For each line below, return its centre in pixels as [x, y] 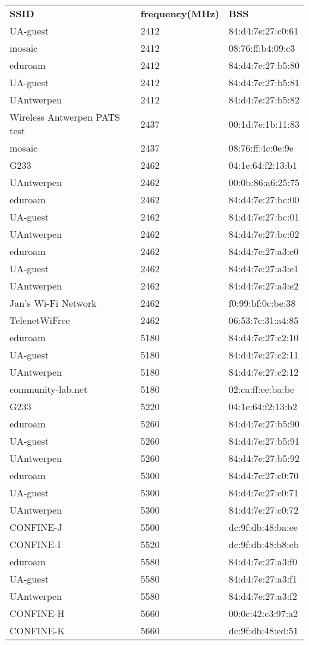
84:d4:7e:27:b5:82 [264, 100]
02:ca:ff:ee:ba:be [261, 389]
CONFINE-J [36, 527]
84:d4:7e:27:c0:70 [264, 475]
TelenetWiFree [40, 320]
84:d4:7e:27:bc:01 [264, 217]
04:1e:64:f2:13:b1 [263, 165]
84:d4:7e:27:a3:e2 [264, 286]
